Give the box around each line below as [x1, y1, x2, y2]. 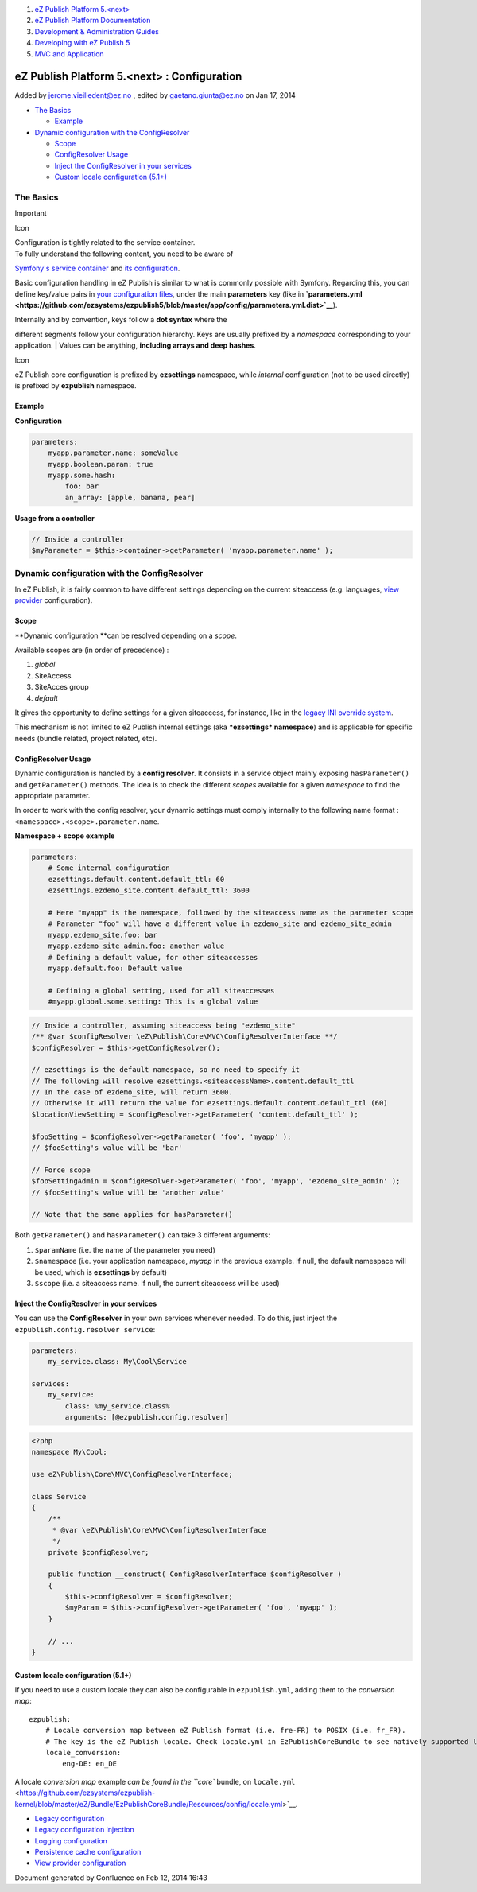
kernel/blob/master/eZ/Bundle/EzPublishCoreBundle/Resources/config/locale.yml [14, 1799, 283, 1808]
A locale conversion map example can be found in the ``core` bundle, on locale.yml [14, 1777, 296, 1786]
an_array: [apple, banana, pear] [64, 493, 196, 502]
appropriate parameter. [14, 791, 91, 800]
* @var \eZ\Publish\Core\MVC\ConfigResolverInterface [52, 1525, 266, 1534]
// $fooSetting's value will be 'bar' [31, 1144, 183, 1152]
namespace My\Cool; [31, 1447, 107, 1456]
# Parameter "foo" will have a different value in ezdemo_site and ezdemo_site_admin [48, 919, 393, 928]
